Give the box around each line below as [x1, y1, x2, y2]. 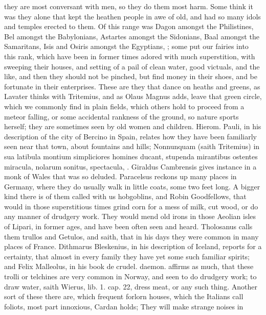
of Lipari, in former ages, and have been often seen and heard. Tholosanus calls [4, 221, 253, 232]
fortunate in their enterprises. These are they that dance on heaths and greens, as [4, 81, 260, 91]
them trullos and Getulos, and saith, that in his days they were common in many [4, 231, 259, 241]
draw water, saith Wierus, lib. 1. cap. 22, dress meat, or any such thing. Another [4, 281, 257, 292]
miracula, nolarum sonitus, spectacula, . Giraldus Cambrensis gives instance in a [4, 161, 257, 172]
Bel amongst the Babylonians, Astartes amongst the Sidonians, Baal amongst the [4, 31, 259, 41]
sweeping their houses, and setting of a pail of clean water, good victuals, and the [4, 61, 260, 71]
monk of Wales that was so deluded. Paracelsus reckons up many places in [4, 171, 237, 182]
